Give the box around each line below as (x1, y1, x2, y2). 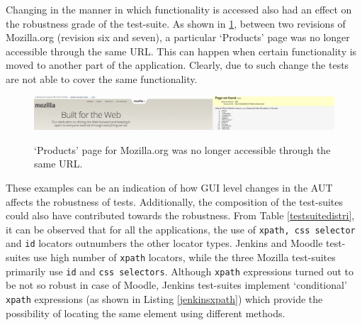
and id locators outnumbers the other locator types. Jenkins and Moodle (6, 236, 323, 250)
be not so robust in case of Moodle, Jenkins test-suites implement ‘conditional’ (6, 277, 347, 292)
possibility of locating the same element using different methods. (6, 305, 285, 320)
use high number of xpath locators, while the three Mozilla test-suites (33, 250, 336, 265)
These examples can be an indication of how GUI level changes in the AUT (6, 180, 333, 194)
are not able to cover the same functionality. (6, 71, 198, 86)
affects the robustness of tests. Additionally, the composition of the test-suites (6, 194, 343, 209)
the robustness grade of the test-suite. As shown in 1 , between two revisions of (6, 16, 346, 31)
